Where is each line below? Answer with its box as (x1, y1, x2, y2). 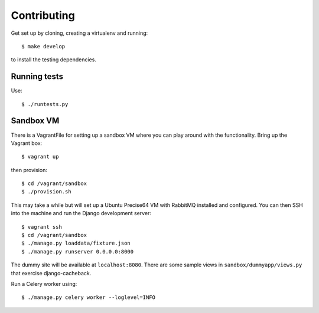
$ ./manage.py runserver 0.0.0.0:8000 (21, 248, 134, 255)
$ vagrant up (21, 153, 59, 160)
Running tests (11, 71, 64, 82)
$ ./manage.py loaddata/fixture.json (21, 240, 131, 247)
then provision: (11, 166, 47, 173)
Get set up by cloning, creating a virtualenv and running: (11, 29, 148, 37)
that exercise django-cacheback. (11, 269, 92, 276)
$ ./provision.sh (21, 189, 71, 195)
